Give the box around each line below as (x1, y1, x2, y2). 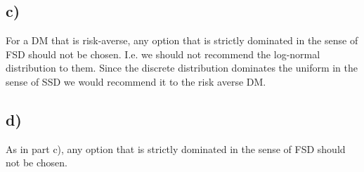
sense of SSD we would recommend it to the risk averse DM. (6, 74, 266, 88)
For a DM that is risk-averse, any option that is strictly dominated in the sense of (6, 33, 358, 48)
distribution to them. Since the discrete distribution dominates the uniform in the (6, 60, 358, 75)
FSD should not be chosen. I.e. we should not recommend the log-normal (6, 46, 320, 61)
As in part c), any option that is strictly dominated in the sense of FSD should (6, 141, 346, 156)
